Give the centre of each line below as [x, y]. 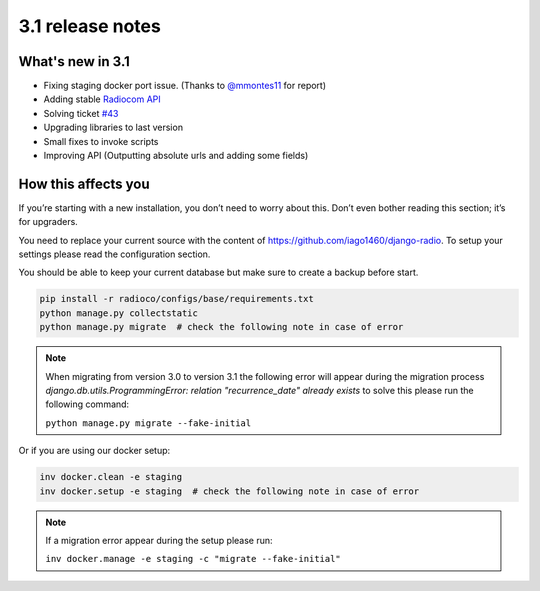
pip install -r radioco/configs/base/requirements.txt [176, 299]
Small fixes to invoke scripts [101, 141]
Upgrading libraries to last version [113, 127]
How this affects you [84, 183]
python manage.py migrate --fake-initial [148, 423]
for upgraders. [48, 222]
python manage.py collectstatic [119, 313]
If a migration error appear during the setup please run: [159, 540]
